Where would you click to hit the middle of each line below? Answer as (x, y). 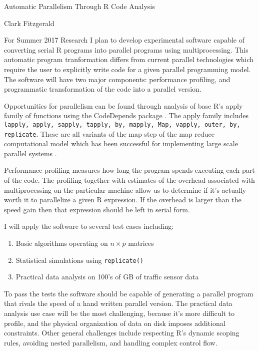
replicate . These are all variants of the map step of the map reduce (109, 133)
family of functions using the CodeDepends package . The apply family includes (126, 115)
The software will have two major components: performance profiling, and (117, 79)
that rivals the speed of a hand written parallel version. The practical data (118, 303)
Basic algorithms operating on (62, 243)
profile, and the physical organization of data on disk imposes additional (115, 323)
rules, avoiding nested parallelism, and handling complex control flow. (111, 342)
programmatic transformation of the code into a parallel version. (103, 89)
